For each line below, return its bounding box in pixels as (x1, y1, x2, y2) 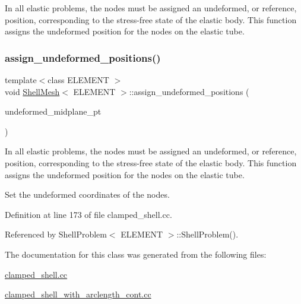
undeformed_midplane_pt (5, 105, 102, 118)
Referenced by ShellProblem (5, 228, 107, 240)
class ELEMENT (47, 74, 109, 85)
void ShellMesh (5, 85, 60, 97)
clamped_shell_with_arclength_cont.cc (5, 288, 151, 300)
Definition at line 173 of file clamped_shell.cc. (5, 208, 172, 220)
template (5, 74, 37, 85)
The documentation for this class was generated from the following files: (5, 248, 267, 260)
